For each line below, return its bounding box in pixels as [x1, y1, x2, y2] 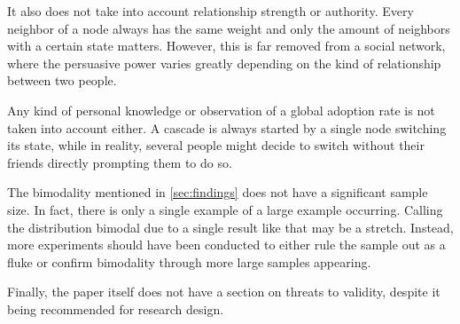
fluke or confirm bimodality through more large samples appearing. [7, 252, 371, 271]
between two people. [7, 71, 117, 90]
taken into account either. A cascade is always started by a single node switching [7, 118, 447, 137]
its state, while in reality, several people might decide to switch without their [7, 136, 425, 154]
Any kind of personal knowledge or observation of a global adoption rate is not [7, 100, 435, 119]
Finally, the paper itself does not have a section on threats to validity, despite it [7, 282, 441, 301]
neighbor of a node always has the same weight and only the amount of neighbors [7, 19, 450, 37]
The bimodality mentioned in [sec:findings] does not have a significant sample [7, 183, 428, 202]
